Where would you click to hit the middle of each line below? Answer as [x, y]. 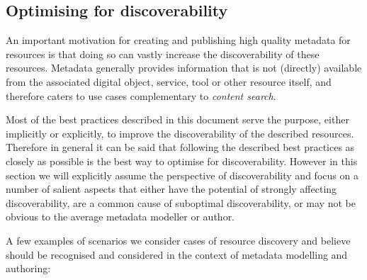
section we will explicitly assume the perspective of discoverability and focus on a [182, 175]
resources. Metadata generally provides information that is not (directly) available [184, 68]
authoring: [28, 268]
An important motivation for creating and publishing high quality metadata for [178, 40]
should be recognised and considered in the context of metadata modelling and [177, 254]
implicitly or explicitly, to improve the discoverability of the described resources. [180, 133]
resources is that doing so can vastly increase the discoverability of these [163, 54]
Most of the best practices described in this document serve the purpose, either [177, 119]
